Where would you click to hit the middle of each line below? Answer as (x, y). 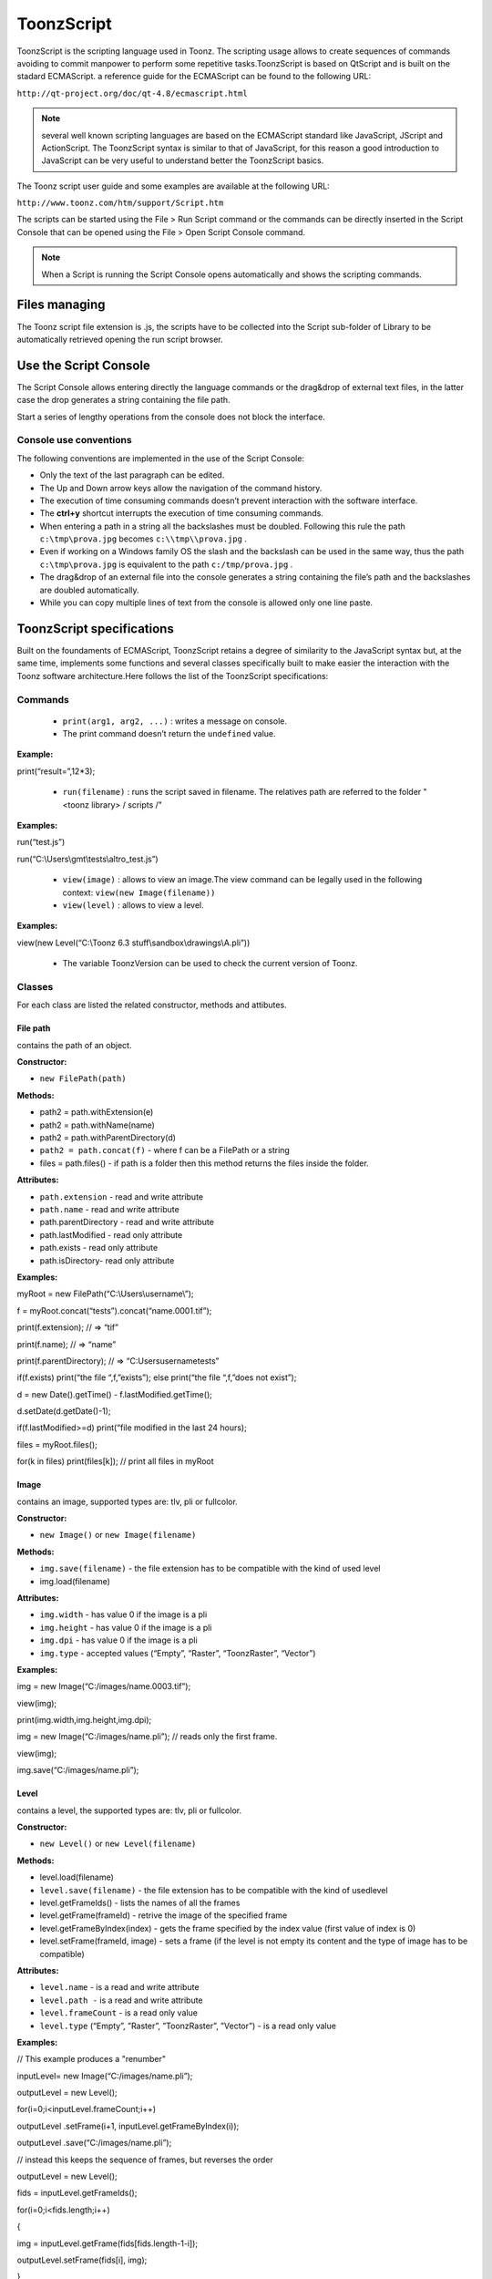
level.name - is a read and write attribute (119, 1987)
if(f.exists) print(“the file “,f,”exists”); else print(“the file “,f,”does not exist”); (157, 1377)
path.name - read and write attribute (109, 1209)
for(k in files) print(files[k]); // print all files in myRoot (115, 1461)
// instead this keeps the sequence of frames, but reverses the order (145, 2160)
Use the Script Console (83, 365)
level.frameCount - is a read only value (118, 2013)
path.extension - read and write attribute (122, 1196)
